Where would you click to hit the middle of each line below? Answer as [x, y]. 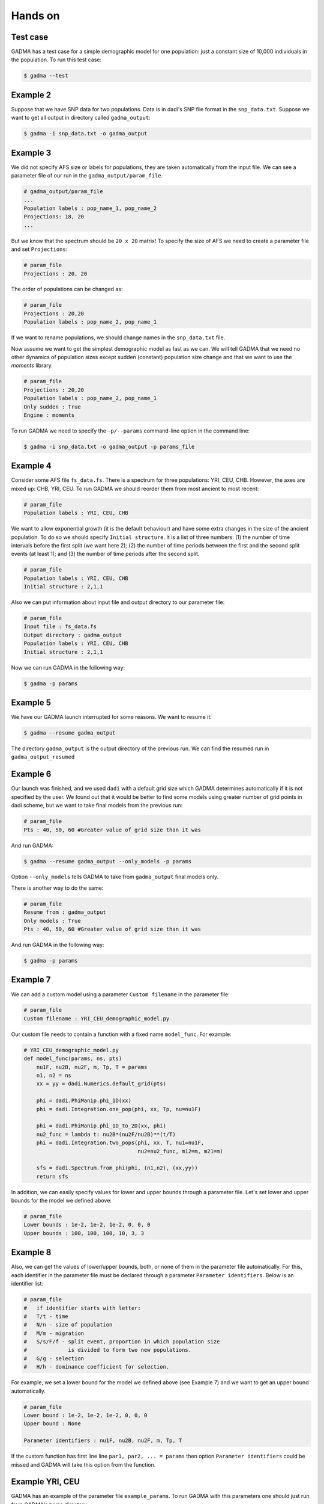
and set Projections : [39, 249]
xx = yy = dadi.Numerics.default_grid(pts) [101, 1084]
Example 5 [31, 703]
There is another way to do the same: [57, 888]
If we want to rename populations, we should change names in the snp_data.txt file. [118, 337]
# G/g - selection [54, 1358]
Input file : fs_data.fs [60, 627]
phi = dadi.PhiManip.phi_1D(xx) [84, 1101]
